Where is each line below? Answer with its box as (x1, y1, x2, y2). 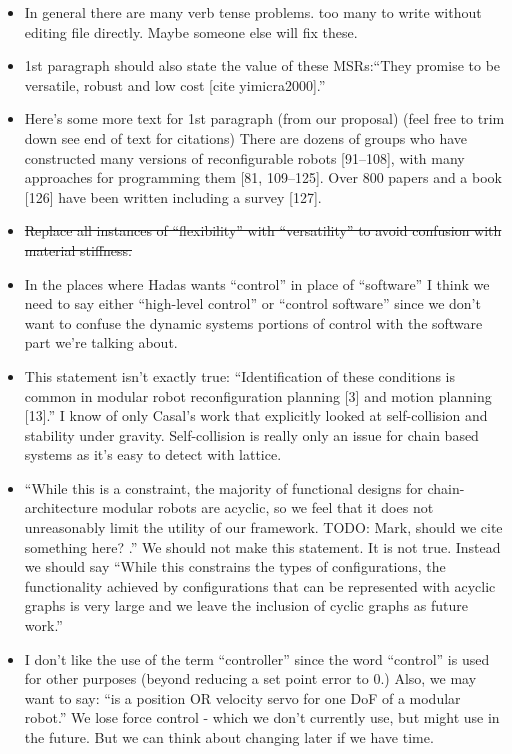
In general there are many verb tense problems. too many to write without (24, 2, 482, 22)
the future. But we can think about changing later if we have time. (24, 727, 434, 747)
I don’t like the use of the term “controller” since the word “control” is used (24, 648, 490, 669)
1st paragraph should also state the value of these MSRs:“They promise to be (24, 55, 501, 76)
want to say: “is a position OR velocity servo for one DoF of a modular (24, 687, 461, 708)
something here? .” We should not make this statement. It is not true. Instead (24, 536, 501, 557)
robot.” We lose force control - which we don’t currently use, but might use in (24, 707, 500, 728)
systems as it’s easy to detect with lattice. (24, 444, 282, 465)
